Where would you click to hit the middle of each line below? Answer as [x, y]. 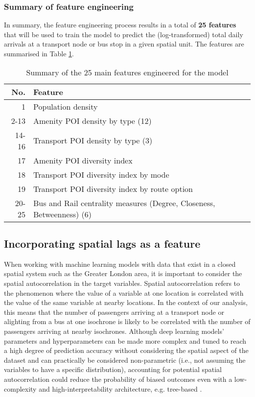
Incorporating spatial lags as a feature [102, 243]
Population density [66, 106]
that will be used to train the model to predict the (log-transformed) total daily [124, 34]
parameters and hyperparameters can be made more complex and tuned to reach [125, 340]
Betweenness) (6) [63, 214]
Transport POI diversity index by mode [101, 174]
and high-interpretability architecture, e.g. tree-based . [120, 388]
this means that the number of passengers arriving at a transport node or [114, 312]
